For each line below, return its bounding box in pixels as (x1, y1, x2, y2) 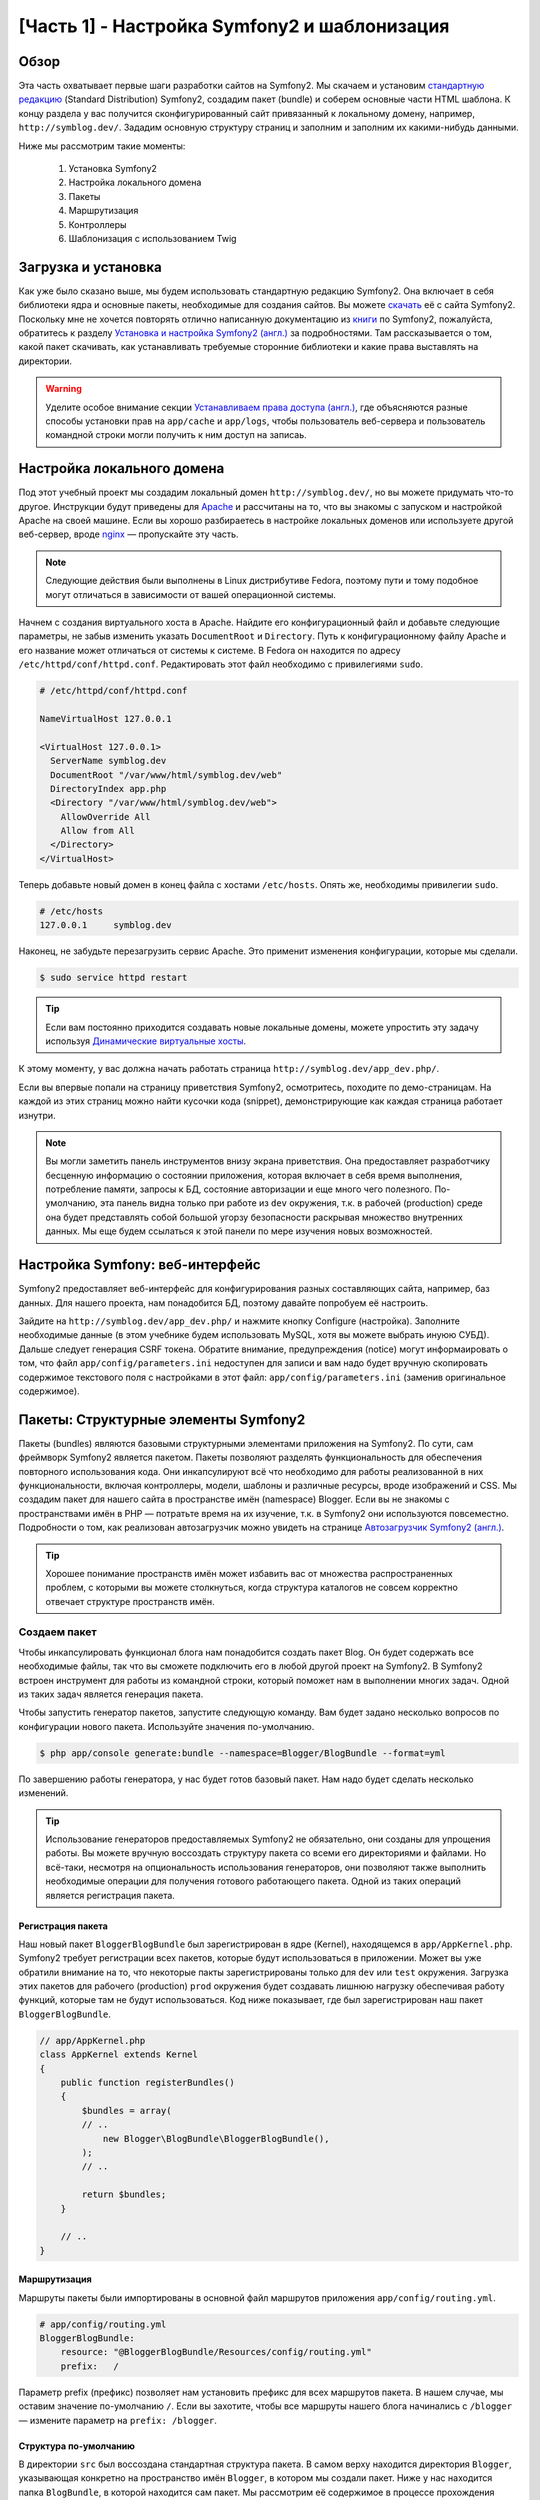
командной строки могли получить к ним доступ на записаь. (45, 429, 307, 441)
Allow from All (60, 825, 135, 837)
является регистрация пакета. (45, 1889, 175, 1901)
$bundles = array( (81, 2105, 172, 2116)
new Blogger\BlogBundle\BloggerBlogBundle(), (102, 2133, 330, 2144)
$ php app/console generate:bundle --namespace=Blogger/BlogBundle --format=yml (39, 1747, 446, 1759)
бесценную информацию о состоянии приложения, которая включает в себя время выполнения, (45, 1169, 463, 1181)
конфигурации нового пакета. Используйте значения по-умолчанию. (18, 1720, 315, 1732)
